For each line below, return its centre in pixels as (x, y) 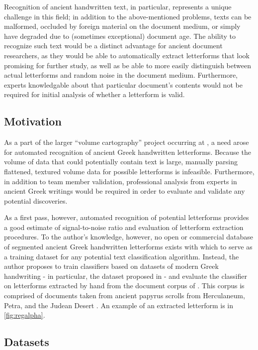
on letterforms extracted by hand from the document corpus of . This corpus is (124, 286)
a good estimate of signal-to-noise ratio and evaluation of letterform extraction (124, 227)
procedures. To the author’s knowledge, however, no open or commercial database (129, 237)
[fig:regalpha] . (25, 315)
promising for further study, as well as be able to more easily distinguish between (128, 65)
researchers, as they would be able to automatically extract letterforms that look (127, 55)
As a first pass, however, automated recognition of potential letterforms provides (127, 217)
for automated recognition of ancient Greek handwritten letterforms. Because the (128, 152)
